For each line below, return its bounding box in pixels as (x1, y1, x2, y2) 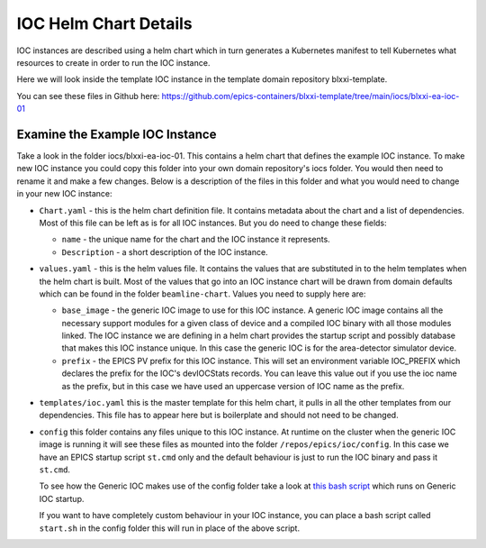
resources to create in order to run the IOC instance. (16, 57, 211, 68)
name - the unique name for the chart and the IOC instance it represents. (61, 234, 330, 245)
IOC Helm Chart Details (16, 14, 193, 33)
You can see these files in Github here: (16, 90, 160, 101)
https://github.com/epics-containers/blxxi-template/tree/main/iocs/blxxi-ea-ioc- (161, 90, 460, 101)
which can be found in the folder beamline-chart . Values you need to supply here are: (39, 288, 366, 299)
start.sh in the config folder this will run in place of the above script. (39, 523, 301, 534)
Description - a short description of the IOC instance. (61, 246, 269, 257)
